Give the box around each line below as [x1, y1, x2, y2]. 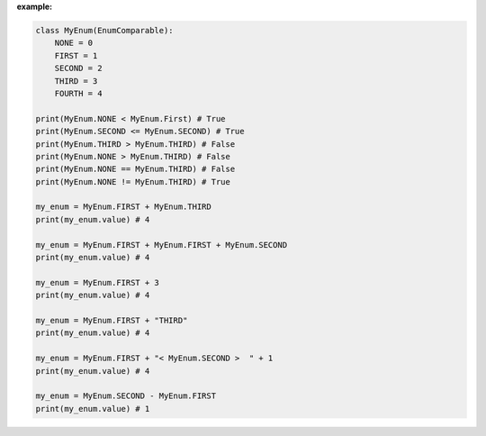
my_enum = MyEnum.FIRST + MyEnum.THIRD [35, 202, 211, 212]
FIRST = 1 [54, 50, 98, 60]
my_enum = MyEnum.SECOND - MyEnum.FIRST [35, 391, 216, 401]
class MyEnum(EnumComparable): [35, 25, 175, 35]
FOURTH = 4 [54, 88, 103, 98]
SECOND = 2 [54, 63, 103, 74]
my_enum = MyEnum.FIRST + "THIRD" [35, 315, 188, 325]
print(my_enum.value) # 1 [35, 404, 150, 413]
